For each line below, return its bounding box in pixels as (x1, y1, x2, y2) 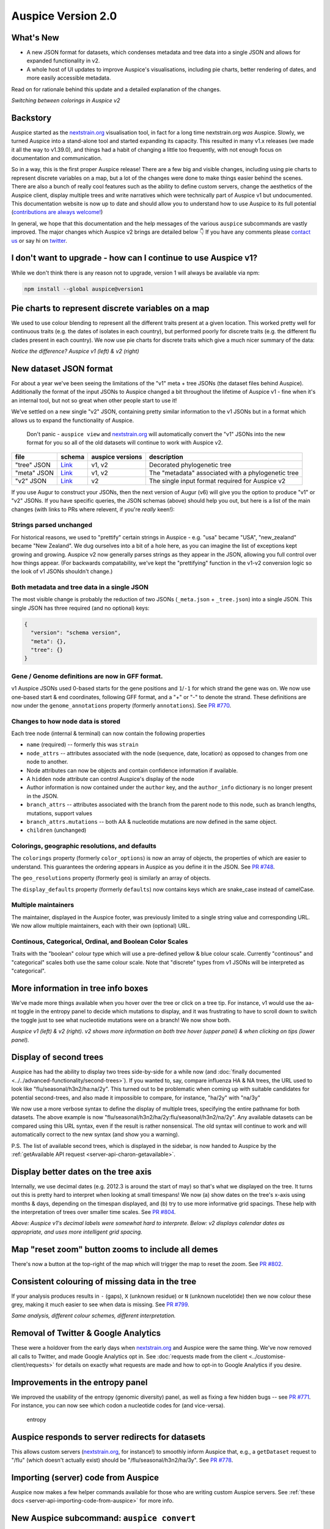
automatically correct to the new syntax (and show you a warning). (11, 1131, 180, 1138)
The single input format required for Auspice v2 (148, 476, 286, 485)
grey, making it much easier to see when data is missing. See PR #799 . (11, 1301, 189, 1308)
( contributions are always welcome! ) (11, 209, 103, 216)
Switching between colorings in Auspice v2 (11, 97, 120, 104)
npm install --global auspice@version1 (24, 285, 144, 292)
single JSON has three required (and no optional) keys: (11, 604, 150, 612)
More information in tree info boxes (11, 983, 148, 993)
